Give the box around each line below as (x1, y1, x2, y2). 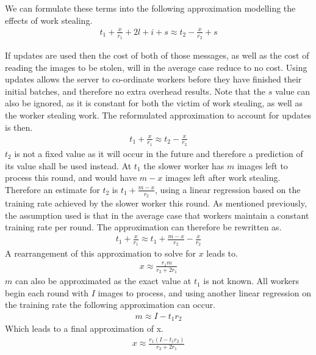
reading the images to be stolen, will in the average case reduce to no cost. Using (5, 60, 307, 73)
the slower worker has (143, 159, 224, 172)
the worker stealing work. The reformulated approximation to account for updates (5, 108, 312, 121)
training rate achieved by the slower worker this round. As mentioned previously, (5, 196, 307, 209)
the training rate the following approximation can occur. (5, 298, 216, 311)
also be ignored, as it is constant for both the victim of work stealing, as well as (5, 97, 303, 109)
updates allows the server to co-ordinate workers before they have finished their (5, 73, 302, 86)
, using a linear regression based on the (155, 183, 301, 196)
